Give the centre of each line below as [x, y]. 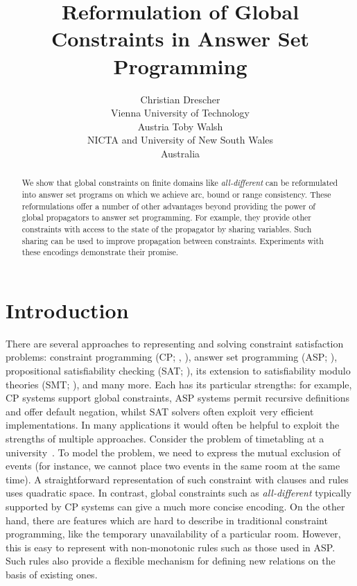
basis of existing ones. [52, 574]
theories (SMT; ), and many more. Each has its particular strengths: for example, [179, 384]
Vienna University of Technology [180, 113]
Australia [180, 153]
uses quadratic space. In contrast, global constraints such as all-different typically [178, 493]
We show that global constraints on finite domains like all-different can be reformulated [180, 183]
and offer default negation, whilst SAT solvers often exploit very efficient [160, 411]
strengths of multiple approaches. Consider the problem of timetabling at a [165, 438]
